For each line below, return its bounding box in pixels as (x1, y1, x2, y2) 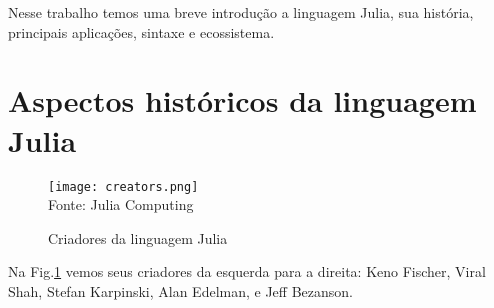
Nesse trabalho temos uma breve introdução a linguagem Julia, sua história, (8, 2, 474, 22)
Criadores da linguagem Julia (48, 227, 228, 248)
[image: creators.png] (48, 179, 199, 194)
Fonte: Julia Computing (48, 194, 194, 215)
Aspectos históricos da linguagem (8, 80, 477, 121)
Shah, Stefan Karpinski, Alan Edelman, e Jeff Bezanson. (8, 280, 353, 301)
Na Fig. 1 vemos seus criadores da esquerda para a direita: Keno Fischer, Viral (8, 261, 486, 282)
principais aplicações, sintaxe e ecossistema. (8, 21, 275, 42)
